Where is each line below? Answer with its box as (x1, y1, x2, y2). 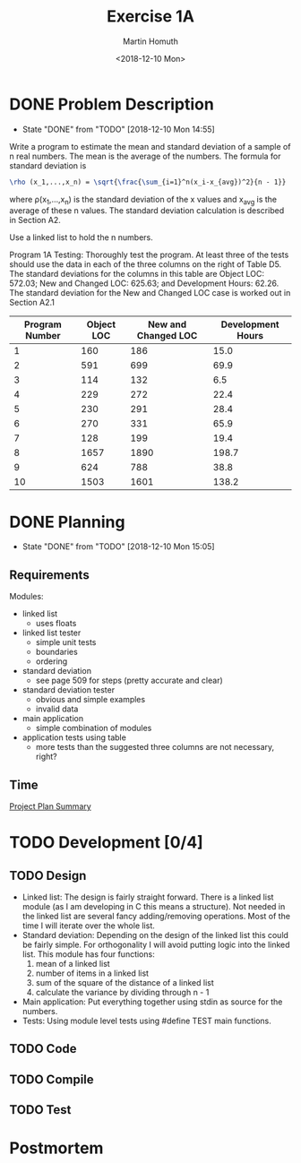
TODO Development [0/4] (9, 832, 203, 853)
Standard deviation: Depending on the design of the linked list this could (21, 929, 289, 940)
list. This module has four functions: (21, 948, 155, 960)
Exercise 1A (106, 6, 195, 27)
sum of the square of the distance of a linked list (35, 977, 215, 987)
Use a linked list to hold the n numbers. (9, 232, 154, 243)
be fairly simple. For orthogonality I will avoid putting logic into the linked (21, 939, 290, 950)
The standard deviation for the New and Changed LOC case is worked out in (9, 288, 291, 298)
